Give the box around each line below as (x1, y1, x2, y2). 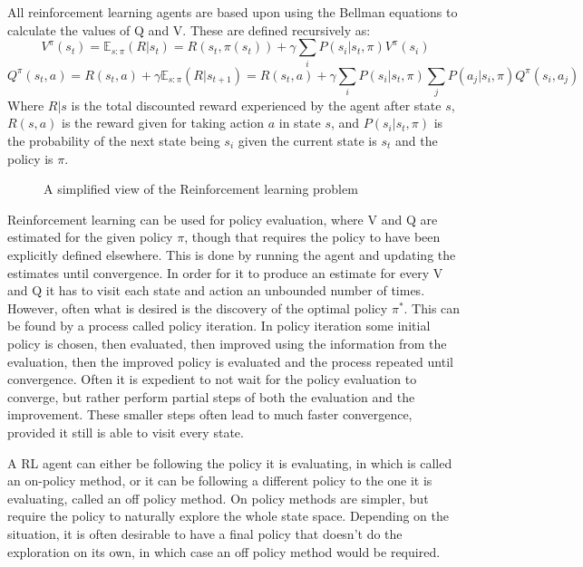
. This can (403, 298, 461, 317)
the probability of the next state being (7, 131, 220, 150)
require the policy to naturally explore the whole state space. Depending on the (7, 506, 450, 525)
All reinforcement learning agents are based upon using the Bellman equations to (7, 3, 458, 21)
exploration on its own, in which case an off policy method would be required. (7, 542, 441, 561)
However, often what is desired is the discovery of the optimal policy (7, 298, 388, 317)
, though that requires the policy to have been (184, 227, 441, 246)
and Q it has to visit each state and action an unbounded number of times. (7, 281, 425, 300)
